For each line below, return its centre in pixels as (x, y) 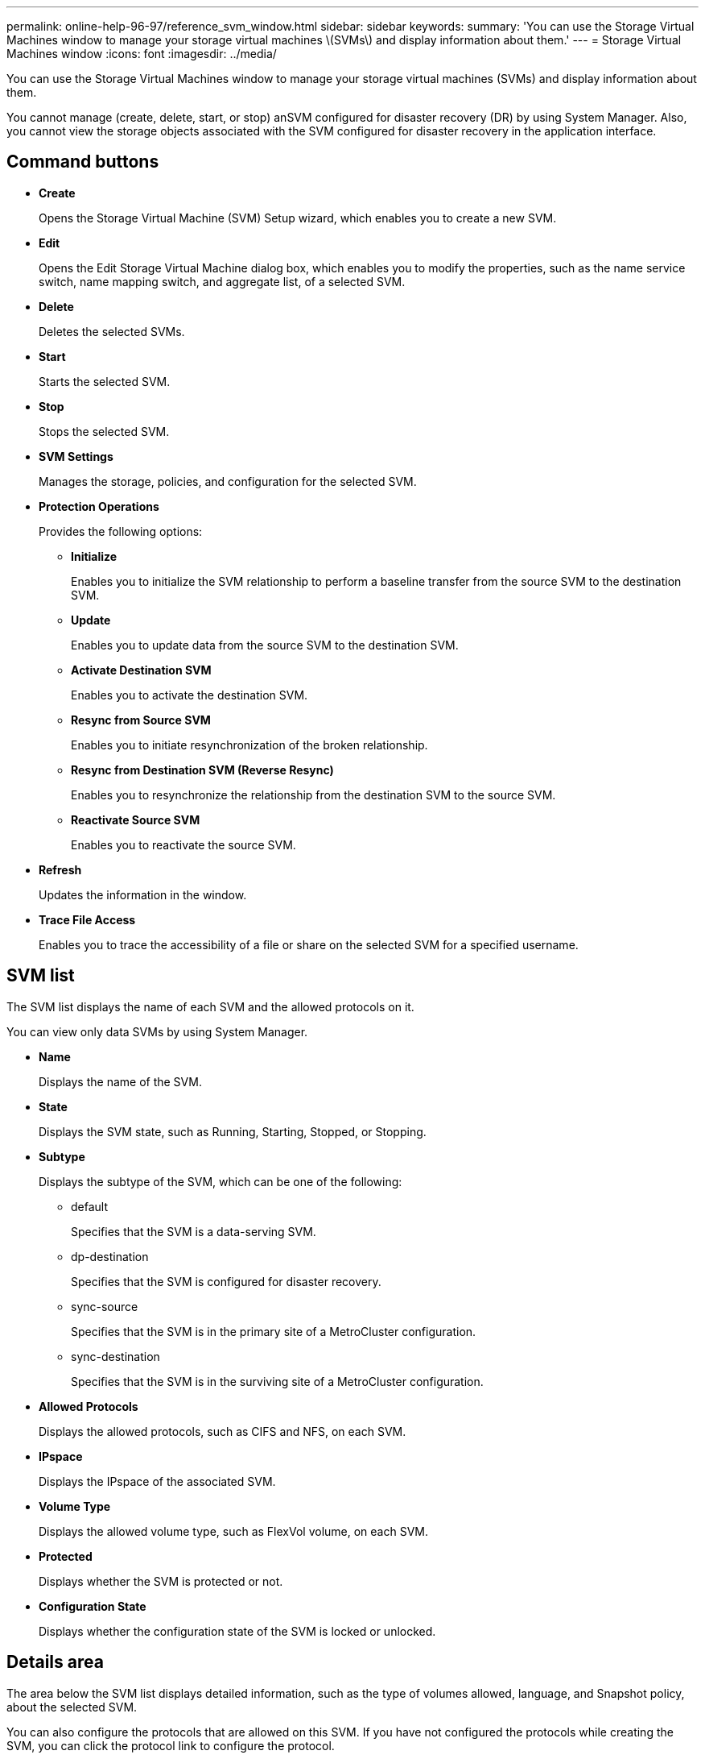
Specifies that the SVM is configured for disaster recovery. (226, 1281)
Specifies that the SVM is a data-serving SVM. (194, 1231)
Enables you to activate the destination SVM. (190, 695)
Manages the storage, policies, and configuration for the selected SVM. (228, 481)
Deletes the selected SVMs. (112, 331)
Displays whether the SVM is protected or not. (161, 1581)
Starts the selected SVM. (105, 381)
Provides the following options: (121, 531)
